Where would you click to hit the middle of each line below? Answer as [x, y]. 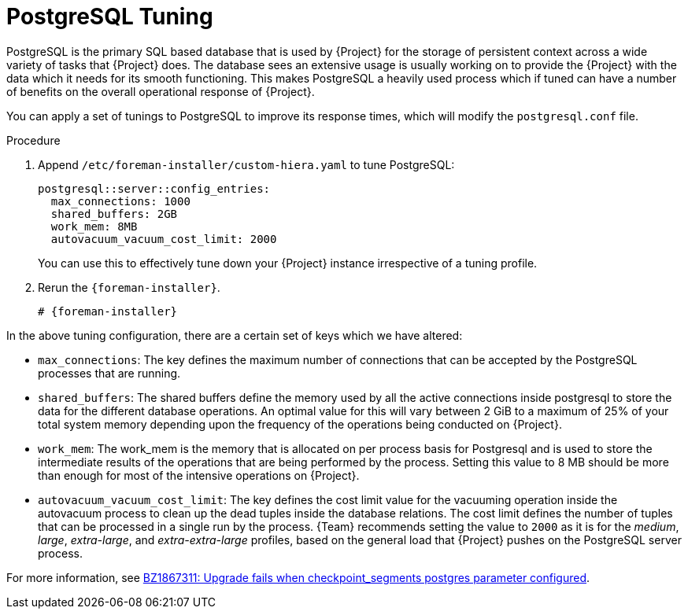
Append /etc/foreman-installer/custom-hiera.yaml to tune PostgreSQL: [246, 164]
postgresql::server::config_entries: [154, 188]
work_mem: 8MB [94, 226]
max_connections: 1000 [120, 201]
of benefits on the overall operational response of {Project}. [161, 91]
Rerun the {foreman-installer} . [129, 287]
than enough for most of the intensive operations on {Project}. [199, 475]
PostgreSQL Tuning [110, 17]
